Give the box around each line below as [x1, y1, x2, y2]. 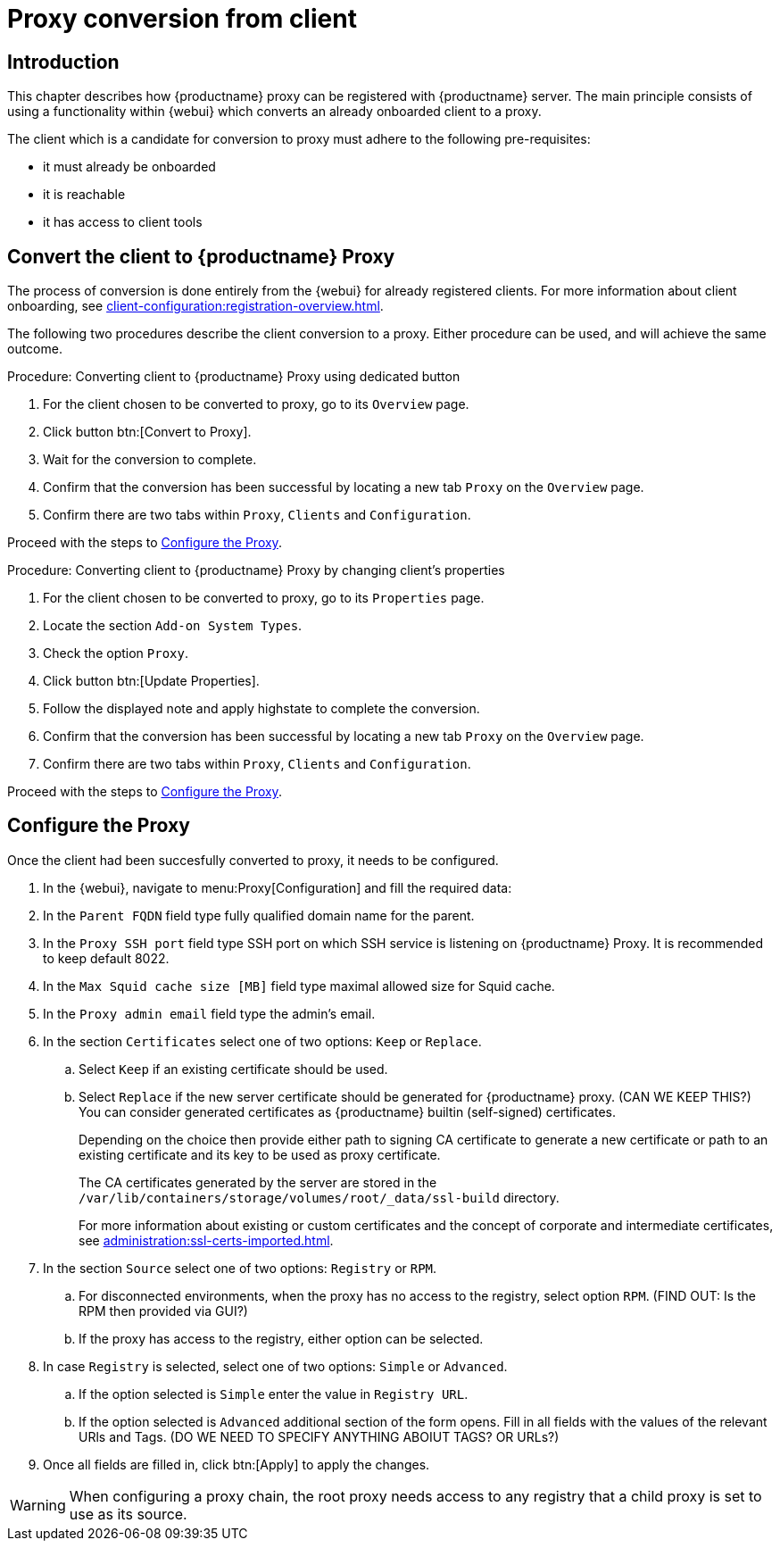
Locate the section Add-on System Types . [43, 618, 303, 634]
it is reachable [43, 187, 126, 203]
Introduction [7, 50, 120, 73]
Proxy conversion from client [7, 4, 357, 34]
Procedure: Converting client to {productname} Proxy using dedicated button [7, 369, 461, 385]
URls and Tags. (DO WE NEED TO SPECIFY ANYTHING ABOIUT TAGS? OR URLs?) [79, 1428, 560, 1444]
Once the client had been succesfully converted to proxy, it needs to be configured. [7, 852, 499, 868]
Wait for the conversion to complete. [43, 452, 257, 468]
